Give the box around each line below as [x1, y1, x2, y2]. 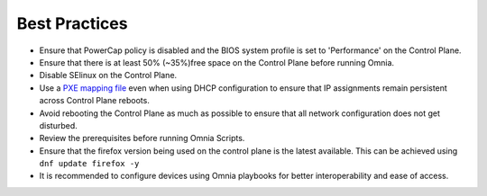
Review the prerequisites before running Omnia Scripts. [39, 133, 245, 144]
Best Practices [16, 13, 128, 33]
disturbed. [39, 120, 78, 130]
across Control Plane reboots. [39, 95, 151, 106]
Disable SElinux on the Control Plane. [39, 70, 178, 81]
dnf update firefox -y [39, 158, 140, 169]
